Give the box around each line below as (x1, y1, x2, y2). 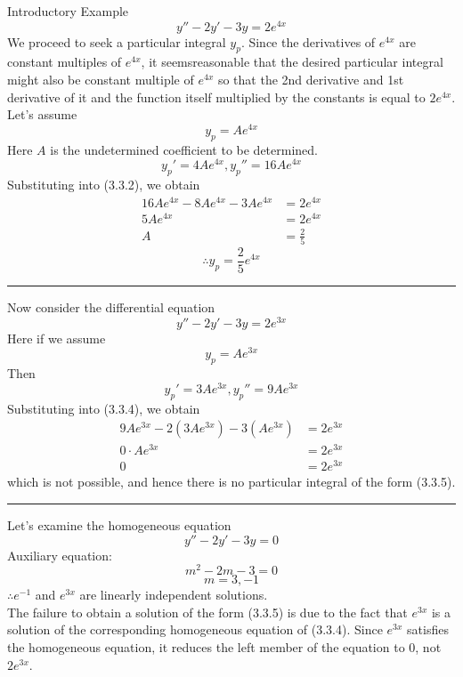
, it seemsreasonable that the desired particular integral (141, 52, 443, 71)
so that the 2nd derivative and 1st (217, 70, 404, 89)
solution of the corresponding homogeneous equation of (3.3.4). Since (7, 620, 383, 639)
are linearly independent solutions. (79, 585, 268, 604)
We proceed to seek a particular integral (7, 32, 226, 51)
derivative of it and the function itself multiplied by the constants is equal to (7, 87, 426, 106)
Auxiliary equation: (7, 545, 112, 564)
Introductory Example (7, 2, 129, 20)
